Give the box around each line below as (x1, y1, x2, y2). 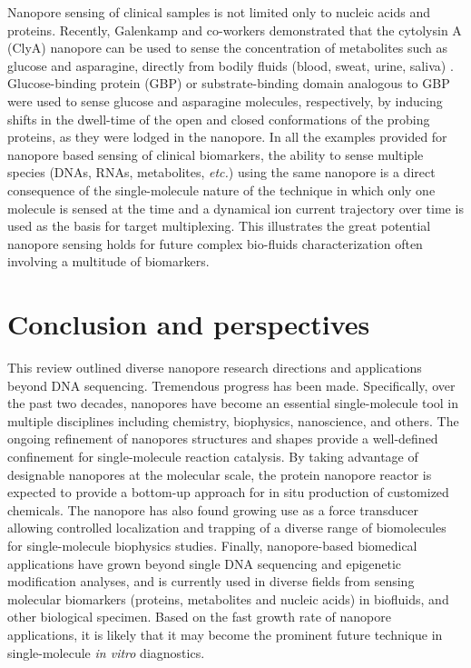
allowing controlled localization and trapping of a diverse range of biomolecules (7, 518, 446, 537)
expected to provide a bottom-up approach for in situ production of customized (7, 483, 449, 502)
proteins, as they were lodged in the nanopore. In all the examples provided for (7, 127, 447, 146)
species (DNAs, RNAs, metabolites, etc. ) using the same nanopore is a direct (7, 163, 436, 182)
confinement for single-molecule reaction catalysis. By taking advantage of (7, 447, 418, 465)
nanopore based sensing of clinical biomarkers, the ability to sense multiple (7, 145, 424, 164)
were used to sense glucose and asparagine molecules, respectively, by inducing (7, 91, 443, 110)
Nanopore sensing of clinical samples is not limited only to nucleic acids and (7, 3, 430, 21)
